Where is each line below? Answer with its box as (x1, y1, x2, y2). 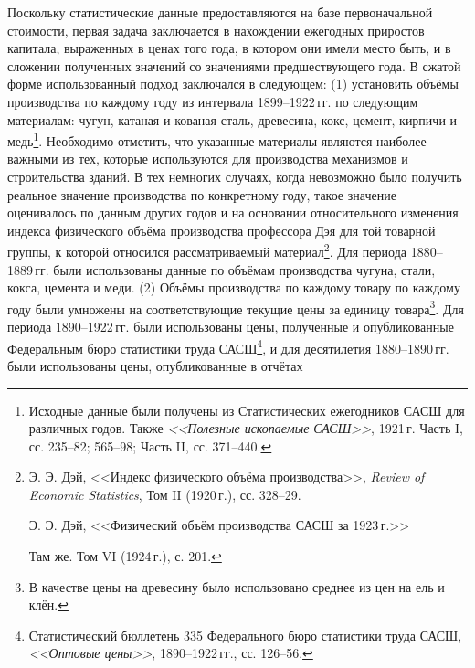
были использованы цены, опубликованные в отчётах (7, 355, 303, 375)
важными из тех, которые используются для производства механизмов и (7, 149, 408, 168)
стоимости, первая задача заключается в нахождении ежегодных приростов (7, 20, 425, 39)
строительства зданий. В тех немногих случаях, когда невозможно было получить (7, 167, 462, 186)
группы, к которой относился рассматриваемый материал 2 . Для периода (7, 239, 406, 261)
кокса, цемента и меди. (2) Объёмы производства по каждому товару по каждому (7, 278, 460, 297)
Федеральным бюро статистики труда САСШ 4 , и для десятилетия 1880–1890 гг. (7, 335, 449, 357)
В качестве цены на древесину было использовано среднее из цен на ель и (28, 577, 445, 596)
